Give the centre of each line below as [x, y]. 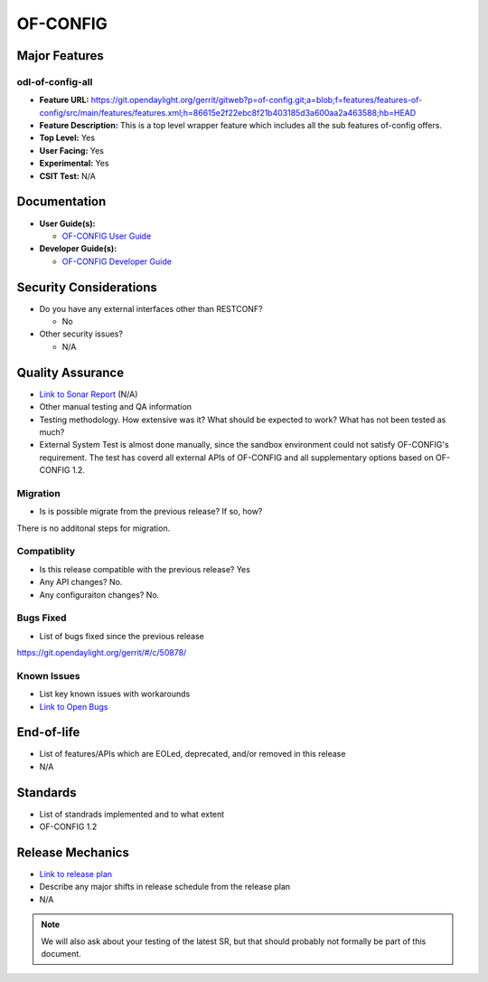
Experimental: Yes [74, 164]
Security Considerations [87, 287]
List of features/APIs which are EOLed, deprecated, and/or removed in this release [192, 754]
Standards [47, 793]
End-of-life [48, 732]
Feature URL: [64, 100]
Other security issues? [81, 334]
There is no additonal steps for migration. [94, 528]
